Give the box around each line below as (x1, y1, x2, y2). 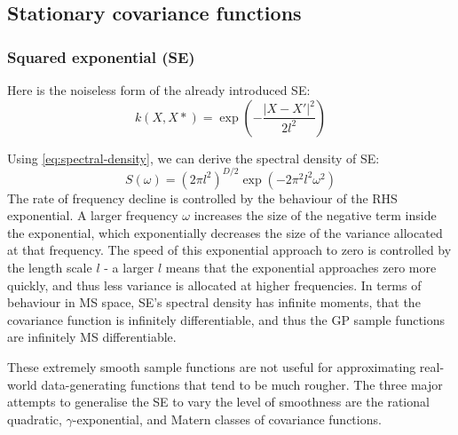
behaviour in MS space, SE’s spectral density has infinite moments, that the (7, 293, 421, 312)
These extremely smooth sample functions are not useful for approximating (7, 358, 416, 376)
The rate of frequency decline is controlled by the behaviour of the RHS (7, 188, 398, 207)
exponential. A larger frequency (7, 206, 178, 225)
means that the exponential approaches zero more (165, 258, 437, 277)
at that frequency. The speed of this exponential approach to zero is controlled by (7, 241, 452, 259)
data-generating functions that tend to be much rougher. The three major (41, 375, 443, 393)
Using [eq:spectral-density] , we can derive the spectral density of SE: (7, 148, 380, 167)
